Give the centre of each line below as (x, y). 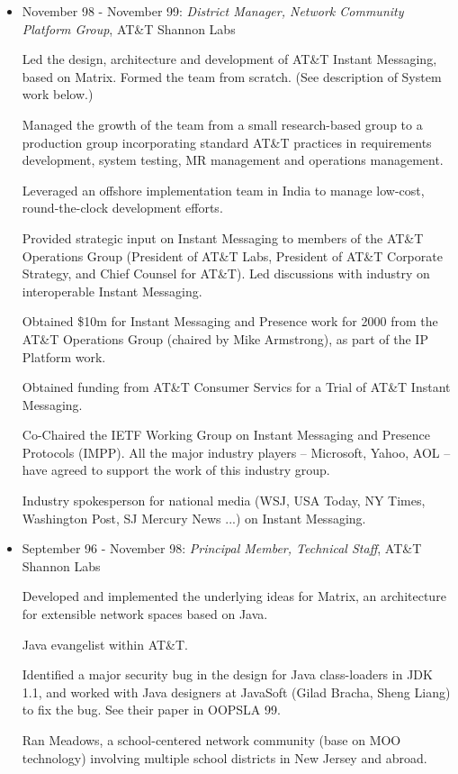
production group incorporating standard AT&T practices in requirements (227, 142)
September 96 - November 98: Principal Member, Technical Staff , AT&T (222, 548)
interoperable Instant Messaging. (112, 291)
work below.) (58, 94)
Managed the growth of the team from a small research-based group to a (222, 124)
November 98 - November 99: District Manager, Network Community (213, 11)
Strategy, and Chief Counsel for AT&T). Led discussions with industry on (226, 273)
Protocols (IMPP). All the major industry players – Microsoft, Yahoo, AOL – (236, 452)
